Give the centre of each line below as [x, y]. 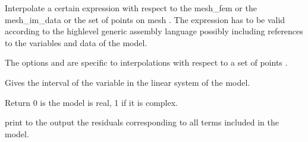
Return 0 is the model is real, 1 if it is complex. [91, 102]
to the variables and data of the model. [76, 42]
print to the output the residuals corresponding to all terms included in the [142, 122]
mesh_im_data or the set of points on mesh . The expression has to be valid [145, 19]
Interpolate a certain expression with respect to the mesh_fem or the [131, 8]
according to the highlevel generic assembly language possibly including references [154, 31]
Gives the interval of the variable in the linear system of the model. [128, 82]
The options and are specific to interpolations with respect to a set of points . [146, 62]
